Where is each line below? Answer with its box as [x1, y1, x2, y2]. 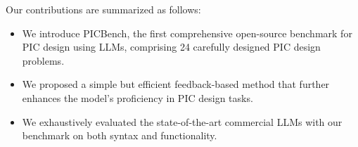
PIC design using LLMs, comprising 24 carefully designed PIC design [22, 39, 321, 54]
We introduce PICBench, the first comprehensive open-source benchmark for [22, 25, 352, 40]
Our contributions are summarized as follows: [6, 2, 201, 16]
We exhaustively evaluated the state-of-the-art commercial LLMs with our [22, 114, 343, 129]
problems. [22, 53, 65, 68]
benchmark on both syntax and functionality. [22, 128, 217, 143]
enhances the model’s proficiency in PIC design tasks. [22, 90, 253, 105]
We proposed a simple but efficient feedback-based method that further [22, 77, 330, 91]
